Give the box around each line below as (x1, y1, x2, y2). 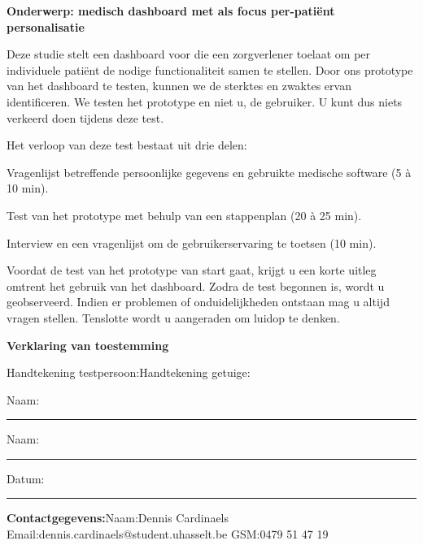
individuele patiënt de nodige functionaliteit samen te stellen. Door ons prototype (7, 61, 413, 78)
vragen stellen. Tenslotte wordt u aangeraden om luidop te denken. (7, 309, 340, 326)
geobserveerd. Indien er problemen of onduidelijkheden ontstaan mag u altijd (7, 293, 390, 310)
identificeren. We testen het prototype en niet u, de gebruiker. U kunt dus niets (7, 93, 403, 110)
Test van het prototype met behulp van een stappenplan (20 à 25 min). (7, 206, 362, 223)
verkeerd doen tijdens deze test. (7, 109, 164, 126)
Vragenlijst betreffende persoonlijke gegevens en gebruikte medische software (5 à (7, 163, 412, 180)
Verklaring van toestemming (7, 336, 169, 353)
